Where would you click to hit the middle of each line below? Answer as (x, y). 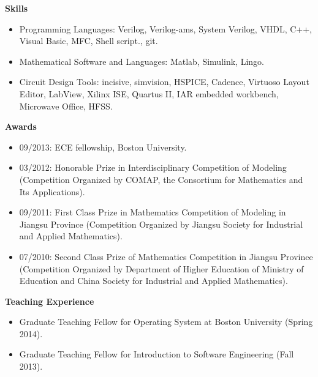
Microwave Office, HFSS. (66, 106)
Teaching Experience (50, 301)
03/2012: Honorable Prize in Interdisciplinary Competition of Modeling (153, 167)
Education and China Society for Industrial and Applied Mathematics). (153, 281)
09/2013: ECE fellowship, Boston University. (103, 147)
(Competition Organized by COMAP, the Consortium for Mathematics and (161, 179)
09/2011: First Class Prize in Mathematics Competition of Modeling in (153, 212)
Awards (21, 126)
